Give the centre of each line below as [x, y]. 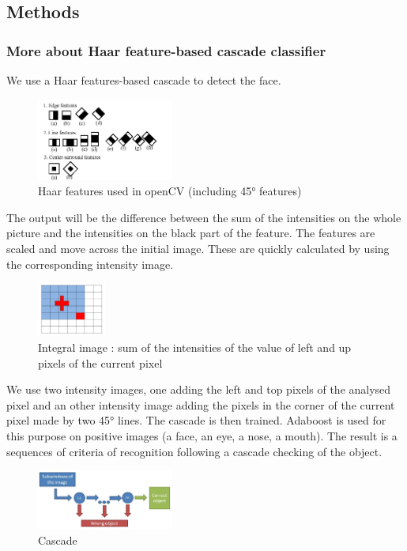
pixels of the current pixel [100, 362]
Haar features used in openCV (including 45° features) [170, 191]
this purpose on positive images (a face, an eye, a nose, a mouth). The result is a [202, 435]
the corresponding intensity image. [90, 264]
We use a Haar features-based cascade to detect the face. [144, 80]
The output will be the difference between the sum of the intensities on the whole [204, 217]
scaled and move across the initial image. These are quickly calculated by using [198, 248]
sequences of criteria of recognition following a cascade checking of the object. [194, 451]
